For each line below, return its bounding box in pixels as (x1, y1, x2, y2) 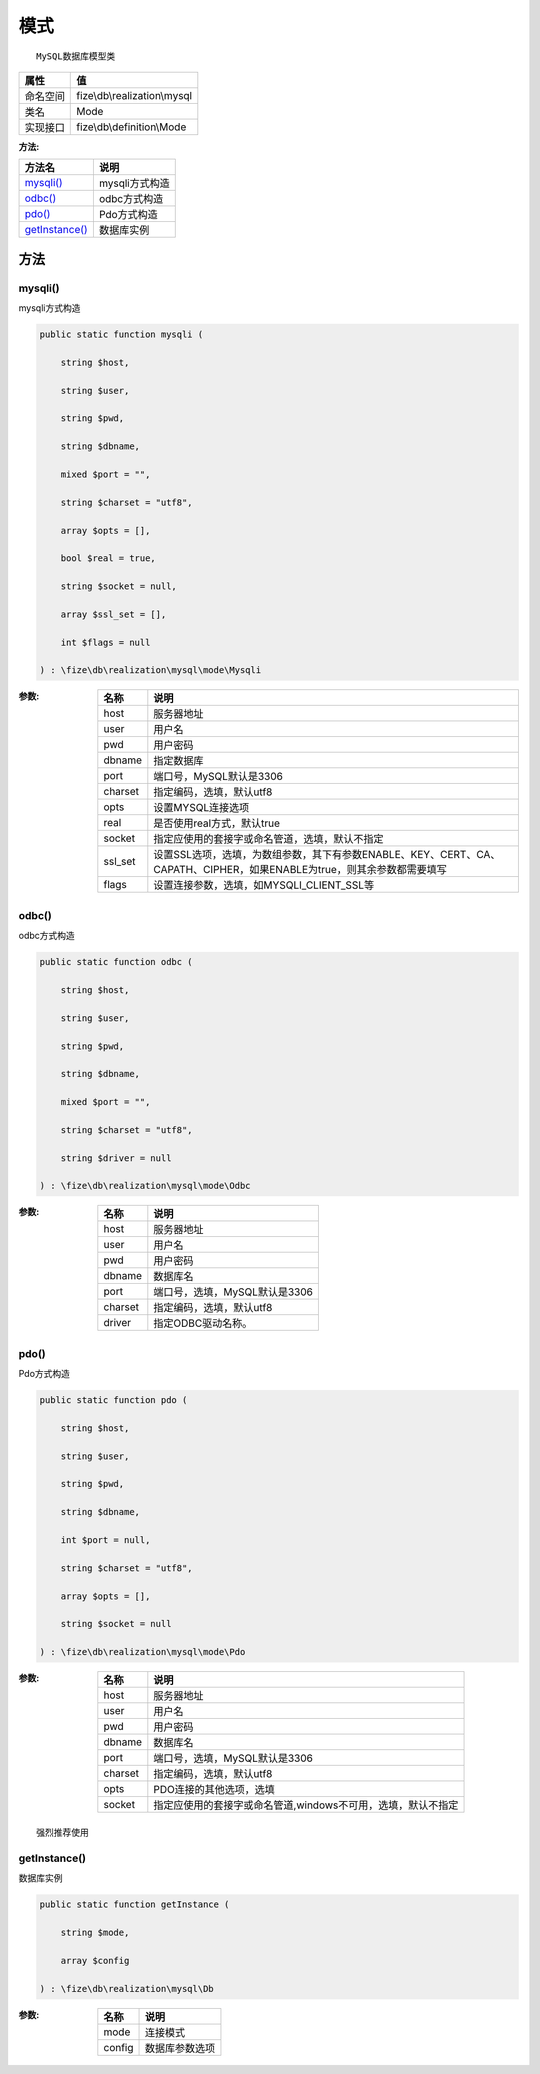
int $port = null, (60, 1535, 151, 1546)
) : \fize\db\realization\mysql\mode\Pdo (39, 1646, 246, 1658)
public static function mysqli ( (39, 329, 204, 340)
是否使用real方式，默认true (153, 816, 280, 830)
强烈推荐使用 (36, 1827, 89, 1839)
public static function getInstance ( (39, 1899, 230, 1910)
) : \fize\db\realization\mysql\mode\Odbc (39, 1180, 251, 1192)
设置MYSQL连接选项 (153, 801, 250, 815)
